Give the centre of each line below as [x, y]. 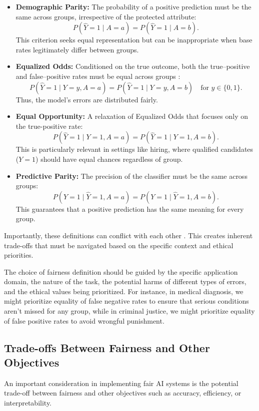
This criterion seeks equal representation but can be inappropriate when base [134, 40]
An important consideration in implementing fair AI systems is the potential [121, 383]
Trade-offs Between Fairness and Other [107, 347]
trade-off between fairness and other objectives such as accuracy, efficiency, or [123, 393]
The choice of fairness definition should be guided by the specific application [121, 271]
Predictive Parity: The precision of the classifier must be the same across [131, 176]
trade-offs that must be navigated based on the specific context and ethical [119, 245]
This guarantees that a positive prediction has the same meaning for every [130, 208]
